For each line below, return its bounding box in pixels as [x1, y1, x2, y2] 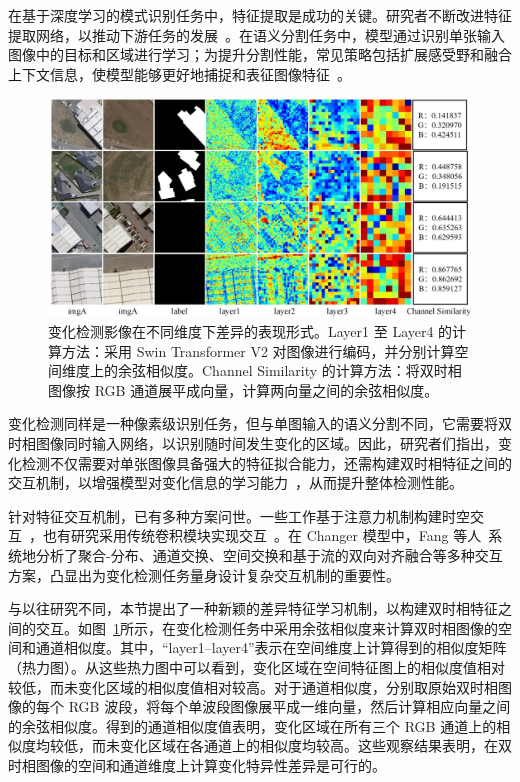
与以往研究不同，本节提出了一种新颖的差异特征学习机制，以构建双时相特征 [8, 598, 498, 619]
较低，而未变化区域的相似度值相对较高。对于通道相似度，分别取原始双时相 [8, 676, 498, 697]
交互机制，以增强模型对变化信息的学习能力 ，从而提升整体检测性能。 [8, 472, 463, 493]
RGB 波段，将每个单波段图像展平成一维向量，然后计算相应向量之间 [68, 696, 511, 717]
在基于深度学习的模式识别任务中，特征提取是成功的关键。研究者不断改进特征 [8, 5, 512, 25]
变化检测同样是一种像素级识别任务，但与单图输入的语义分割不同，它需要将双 [8, 413, 512, 434]
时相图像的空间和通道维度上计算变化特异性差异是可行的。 [8, 754, 386, 775]
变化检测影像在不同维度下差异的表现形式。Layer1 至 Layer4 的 [48, 321, 453, 341]
